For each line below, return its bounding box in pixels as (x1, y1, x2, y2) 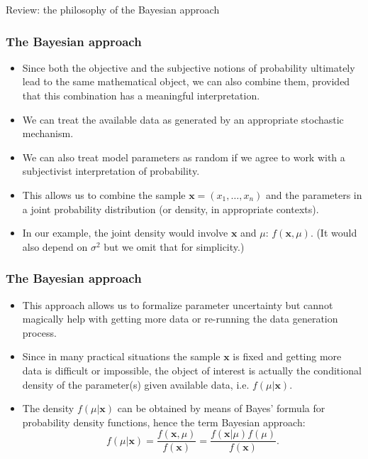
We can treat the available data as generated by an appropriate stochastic (22, 112, 344, 126)
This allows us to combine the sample (22, 187, 186, 202)
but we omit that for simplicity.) (104, 239, 245, 254)
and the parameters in (266, 187, 362, 202)
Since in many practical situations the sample (22, 349, 221, 364)
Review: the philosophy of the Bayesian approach (6, 2, 220, 16)
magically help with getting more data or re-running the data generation (22, 311, 338, 326)
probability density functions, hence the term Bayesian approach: (22, 414, 306, 429)
